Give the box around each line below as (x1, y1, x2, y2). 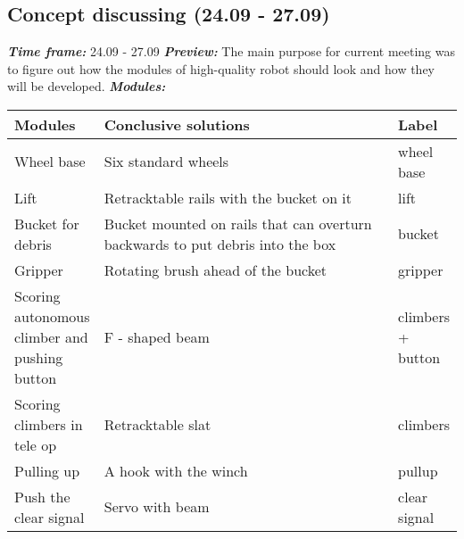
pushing (14, 346, 63, 368)
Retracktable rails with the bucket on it (104, 187, 352, 208)
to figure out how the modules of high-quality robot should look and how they (7, 59, 435, 78)
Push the (14, 485, 70, 507)
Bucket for (14, 212, 79, 234)
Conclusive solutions (104, 113, 250, 135)
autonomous (14, 305, 90, 327)
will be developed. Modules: (7, 77, 166, 95)
